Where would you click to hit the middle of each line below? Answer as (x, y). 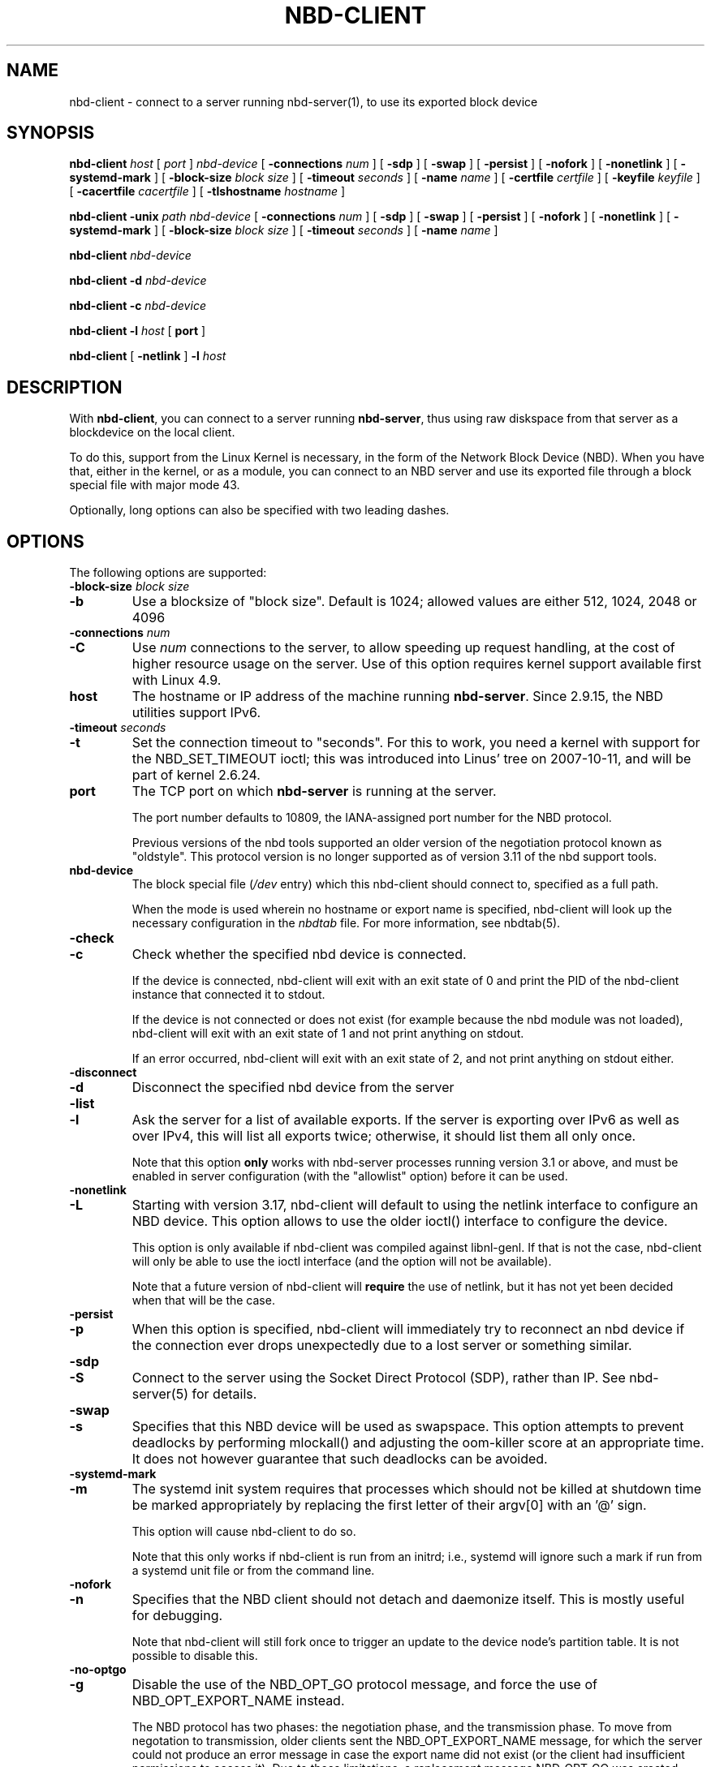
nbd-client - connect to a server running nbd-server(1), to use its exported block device (304, 101)
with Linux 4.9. (177, 680)
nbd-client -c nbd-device (138, 306)
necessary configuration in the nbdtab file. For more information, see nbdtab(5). (346, 923)
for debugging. (177, 1616)
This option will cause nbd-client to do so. (244, 1532)
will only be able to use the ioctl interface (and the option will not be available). (342, 1262)
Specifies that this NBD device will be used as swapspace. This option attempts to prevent (408, 1427)
